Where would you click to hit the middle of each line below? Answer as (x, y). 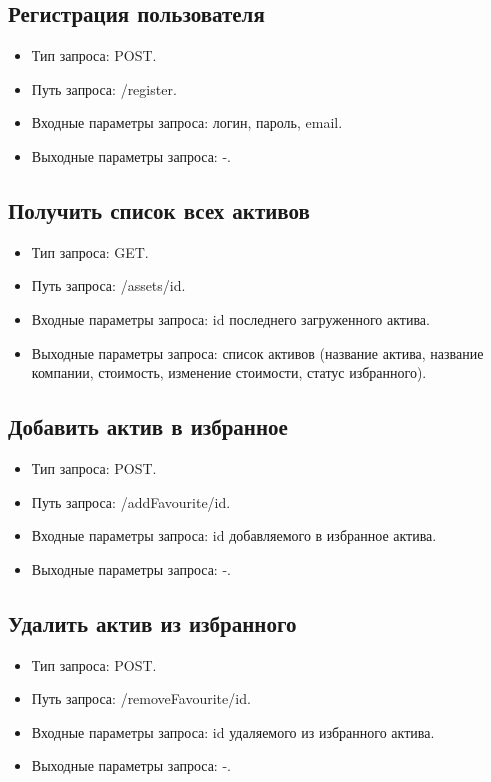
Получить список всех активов (159, 209)
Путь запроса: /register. (104, 88)
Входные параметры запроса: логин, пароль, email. (187, 122)
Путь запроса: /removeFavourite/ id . (141, 698)
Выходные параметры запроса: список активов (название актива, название (257, 352)
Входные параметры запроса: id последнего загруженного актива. (230, 318)
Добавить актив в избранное (148, 426)
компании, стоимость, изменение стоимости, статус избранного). (229, 372)
